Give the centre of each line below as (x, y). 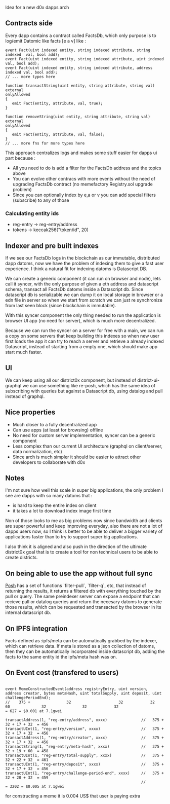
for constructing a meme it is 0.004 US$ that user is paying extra (73, 796)
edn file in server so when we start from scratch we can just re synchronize (84, 300)
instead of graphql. (25, 396)
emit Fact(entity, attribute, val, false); (58, 134)
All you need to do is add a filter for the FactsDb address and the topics (87, 168)
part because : (20, 158)
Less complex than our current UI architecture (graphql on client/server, (88, 446)
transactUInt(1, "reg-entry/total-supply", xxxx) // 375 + (85, 755)
